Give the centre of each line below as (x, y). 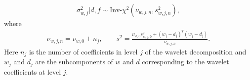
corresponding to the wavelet (186, 62)
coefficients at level (33, 71)
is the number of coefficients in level (83, 51)
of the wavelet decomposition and (196, 51)
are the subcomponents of (74, 62)
